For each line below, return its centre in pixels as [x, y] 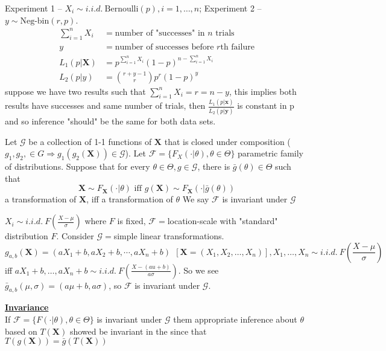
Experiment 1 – [33, 8]
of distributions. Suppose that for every [78, 166]
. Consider [75, 236]
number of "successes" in [160, 33]
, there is [214, 166]
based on [21, 331]
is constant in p [266, 105]
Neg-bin [35, 21]
